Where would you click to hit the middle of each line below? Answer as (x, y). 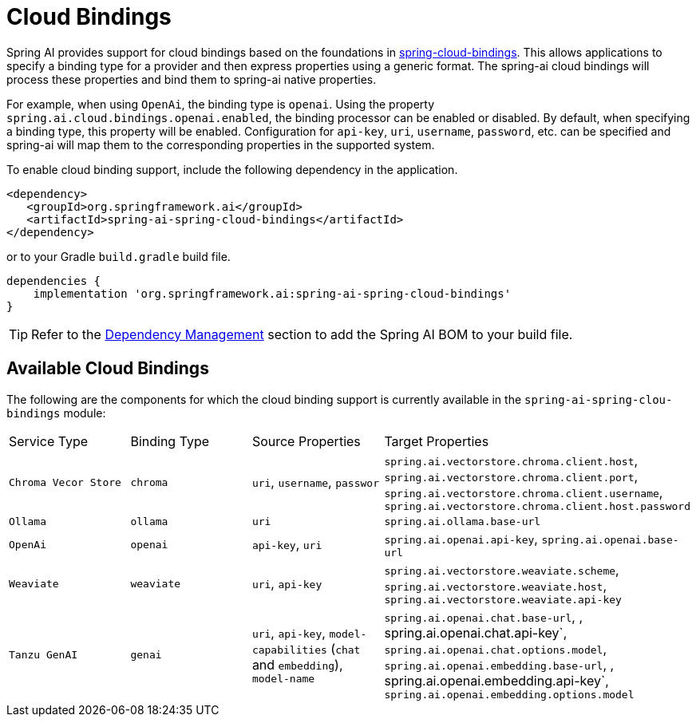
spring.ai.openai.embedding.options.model (509, 694)
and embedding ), (297, 664)
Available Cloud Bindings (108, 369)
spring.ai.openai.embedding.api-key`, (496, 680)
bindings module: (56, 413)
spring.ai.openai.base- (610, 539)
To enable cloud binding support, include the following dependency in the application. (232, 169)
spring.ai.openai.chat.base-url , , (483, 616)
